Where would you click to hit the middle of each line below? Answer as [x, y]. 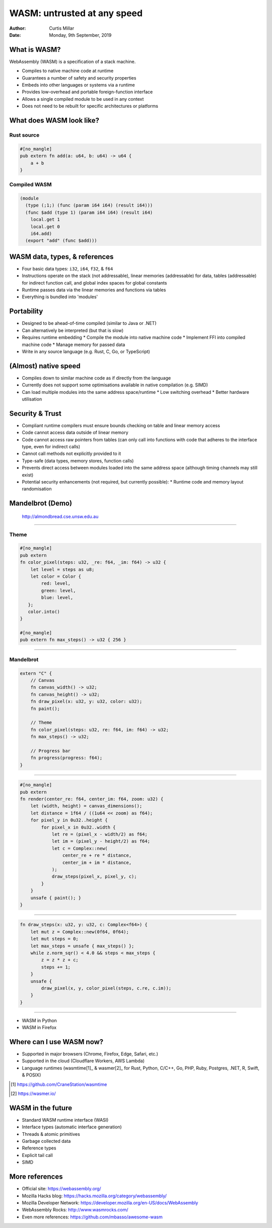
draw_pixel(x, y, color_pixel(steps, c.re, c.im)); [106, 988]
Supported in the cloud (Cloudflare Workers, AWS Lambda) [83, 1061]
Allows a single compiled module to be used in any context [83, 99]
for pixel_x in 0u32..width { [78, 827]
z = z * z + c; [60, 960]
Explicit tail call [37, 1155]
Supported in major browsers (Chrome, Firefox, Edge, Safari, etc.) [90, 1054]
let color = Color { [56, 576]
